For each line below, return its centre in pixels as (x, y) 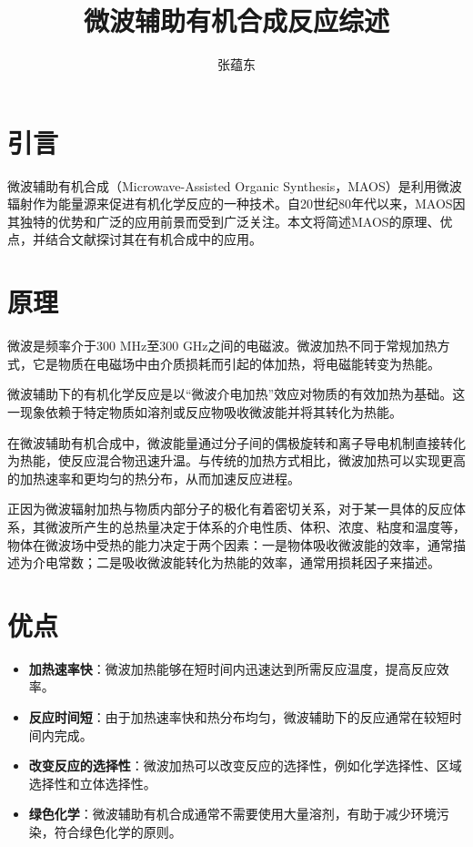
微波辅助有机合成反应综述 (236, 20)
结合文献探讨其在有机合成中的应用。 (153, 239)
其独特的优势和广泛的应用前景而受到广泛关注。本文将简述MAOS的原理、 (224, 221)
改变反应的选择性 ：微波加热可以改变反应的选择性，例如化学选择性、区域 (245, 765)
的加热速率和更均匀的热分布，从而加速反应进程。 (154, 478)
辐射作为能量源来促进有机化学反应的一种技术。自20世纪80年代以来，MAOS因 (236, 204)
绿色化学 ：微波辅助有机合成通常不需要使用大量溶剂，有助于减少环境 (232, 814)
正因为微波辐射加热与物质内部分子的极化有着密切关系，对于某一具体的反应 (230, 509)
